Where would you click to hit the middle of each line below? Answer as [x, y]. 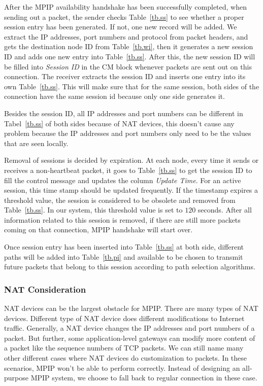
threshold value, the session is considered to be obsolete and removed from [120, 200]
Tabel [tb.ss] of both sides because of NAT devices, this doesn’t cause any [119, 123]
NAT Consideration [45, 289]
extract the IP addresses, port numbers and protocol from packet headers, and [126, 36]
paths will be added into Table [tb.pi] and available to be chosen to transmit [124, 256]
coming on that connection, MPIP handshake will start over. [98, 230]
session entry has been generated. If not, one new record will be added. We [121, 27]
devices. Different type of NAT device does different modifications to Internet [124, 318]
